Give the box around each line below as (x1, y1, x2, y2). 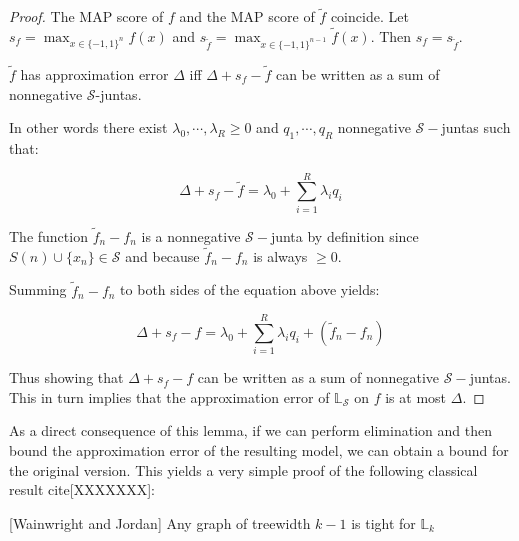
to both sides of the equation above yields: (120, 279, 380, 300)
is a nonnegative (141, 225, 241, 246)
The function (9, 225, 88, 246)
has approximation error (20, 64, 169, 84)
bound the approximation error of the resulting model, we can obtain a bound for (9, 440, 509, 461)
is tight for (351, 512, 416, 533)
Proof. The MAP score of (9, 6, 164, 27)
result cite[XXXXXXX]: (9, 479, 155, 500)
